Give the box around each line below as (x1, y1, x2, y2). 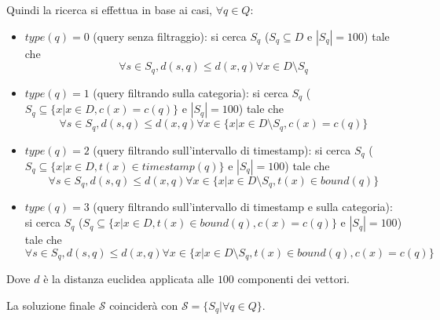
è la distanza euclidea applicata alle (43, 271, 214, 287)
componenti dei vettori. (237, 271, 350, 287)
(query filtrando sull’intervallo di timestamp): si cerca (93, 141, 351, 158)
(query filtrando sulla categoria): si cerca (93, 84, 288, 100)
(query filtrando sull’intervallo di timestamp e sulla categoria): (93, 198, 393, 215)
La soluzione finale (6, 296, 96, 313)
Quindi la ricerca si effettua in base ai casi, (6, 2, 213, 17)
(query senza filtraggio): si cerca (93, 27, 247, 44)
